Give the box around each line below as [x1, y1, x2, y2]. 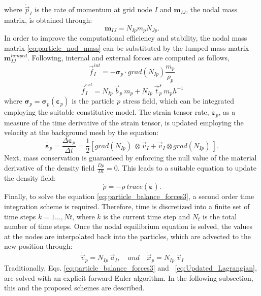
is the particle [72, 95, 115, 106]
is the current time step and [103, 211, 190, 221]
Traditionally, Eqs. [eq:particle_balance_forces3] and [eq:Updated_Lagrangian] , [4, 262, 257, 273]
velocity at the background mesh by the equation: [4, 127, 159, 138]
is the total [203, 211, 237, 221]
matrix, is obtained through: [4, 15, 92, 25]
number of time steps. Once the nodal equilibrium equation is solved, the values [4, 221, 252, 232]
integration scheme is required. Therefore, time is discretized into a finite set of [4, 201, 250, 212]
